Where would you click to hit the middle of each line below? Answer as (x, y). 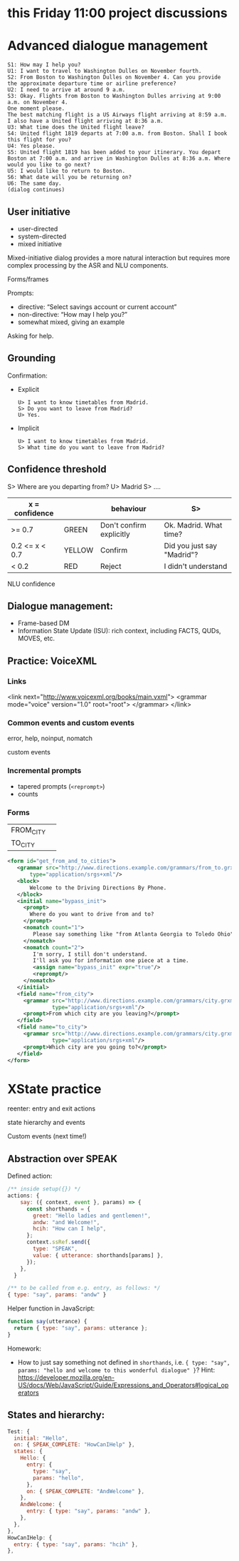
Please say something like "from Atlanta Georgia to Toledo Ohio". (135, 934)
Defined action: (30, 1176)
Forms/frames (28, 279)
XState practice (54, 1089)
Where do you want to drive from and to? (92, 914)
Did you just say (191, 545)
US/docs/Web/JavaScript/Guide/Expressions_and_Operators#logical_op (123, 1385)
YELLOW (79, 550)
